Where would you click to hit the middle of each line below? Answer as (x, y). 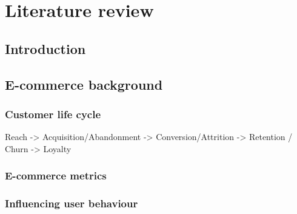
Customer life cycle (53, 114)
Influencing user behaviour (72, 203)
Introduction (45, 48)
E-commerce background (84, 84)
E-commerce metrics (56, 176)
